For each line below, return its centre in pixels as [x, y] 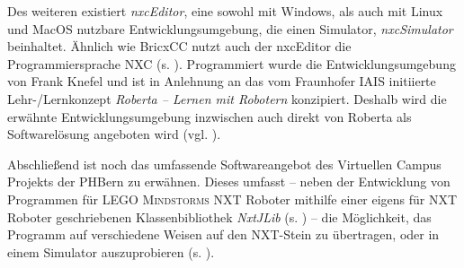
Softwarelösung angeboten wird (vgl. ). [114, 134]
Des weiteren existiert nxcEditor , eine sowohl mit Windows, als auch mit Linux [225, 11]
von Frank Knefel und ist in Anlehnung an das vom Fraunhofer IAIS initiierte [222, 81]
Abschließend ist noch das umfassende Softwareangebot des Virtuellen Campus [224, 164]
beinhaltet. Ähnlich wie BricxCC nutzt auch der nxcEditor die [179, 46]
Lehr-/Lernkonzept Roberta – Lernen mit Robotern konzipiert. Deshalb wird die [227, 98]
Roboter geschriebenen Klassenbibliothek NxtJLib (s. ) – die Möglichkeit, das [219, 216]
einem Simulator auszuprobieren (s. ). [111, 251]
